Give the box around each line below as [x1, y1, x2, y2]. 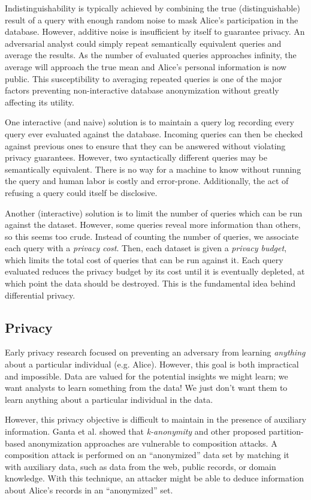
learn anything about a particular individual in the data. [5, 393, 213, 405]
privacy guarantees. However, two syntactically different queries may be [5, 151, 267, 164]
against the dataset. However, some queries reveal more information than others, [5, 218, 301, 231]
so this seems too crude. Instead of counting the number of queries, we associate [5, 230, 299, 242]
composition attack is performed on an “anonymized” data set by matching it [5, 448, 289, 461]
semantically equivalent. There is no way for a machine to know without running [5, 162, 301, 175]
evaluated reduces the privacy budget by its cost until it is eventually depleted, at [5, 265, 305, 278]
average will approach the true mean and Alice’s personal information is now [5, 60, 287, 73]
